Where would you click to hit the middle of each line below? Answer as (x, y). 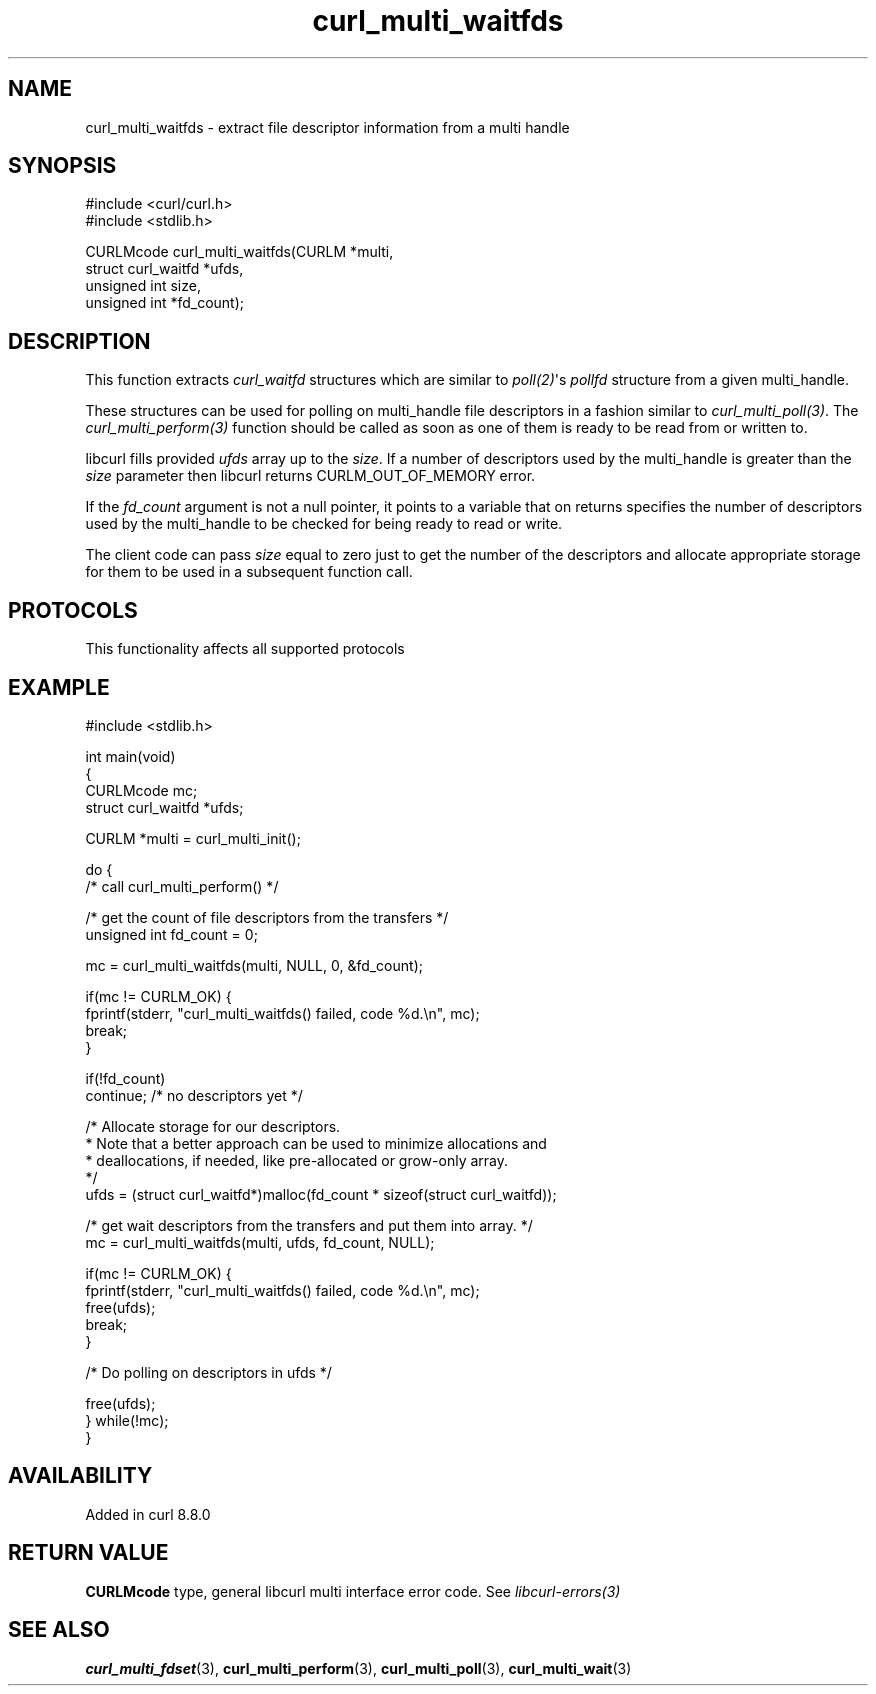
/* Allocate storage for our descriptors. (213, 1126)
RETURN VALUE (88, 1553)
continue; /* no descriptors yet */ (194, 1095)
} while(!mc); (127, 1420)
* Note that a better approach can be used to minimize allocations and (316, 1143)
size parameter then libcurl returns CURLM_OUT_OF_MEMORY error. (310, 476)
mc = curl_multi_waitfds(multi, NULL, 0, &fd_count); (254, 965)
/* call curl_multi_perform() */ (182, 886)
